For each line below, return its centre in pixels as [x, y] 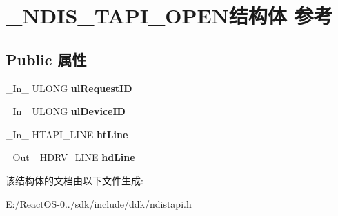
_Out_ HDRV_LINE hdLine [70, 157]
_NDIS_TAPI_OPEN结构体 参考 [169, 15]
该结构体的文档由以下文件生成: [74, 180]
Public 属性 [46, 59]
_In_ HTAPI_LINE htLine [67, 134]
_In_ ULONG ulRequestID [69, 88]
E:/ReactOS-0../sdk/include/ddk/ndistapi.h [99, 203]
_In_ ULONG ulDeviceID [66, 111]
